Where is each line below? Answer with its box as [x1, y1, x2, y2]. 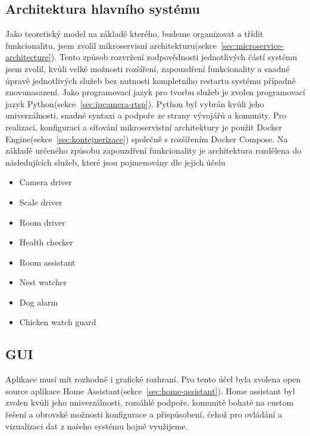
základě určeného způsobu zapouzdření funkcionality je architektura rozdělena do [5, 144, 302, 157]
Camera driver [19, 176, 72, 188]
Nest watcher [19, 276, 67, 288]
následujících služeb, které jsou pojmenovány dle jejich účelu [5, 155, 226, 168]
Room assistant [19, 256, 76, 268]
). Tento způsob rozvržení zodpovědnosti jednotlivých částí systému [51, 51, 298, 63]
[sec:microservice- [221, 39, 284, 51]
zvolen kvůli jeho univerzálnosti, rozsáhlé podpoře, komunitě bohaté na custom [5, 396, 294, 409]
